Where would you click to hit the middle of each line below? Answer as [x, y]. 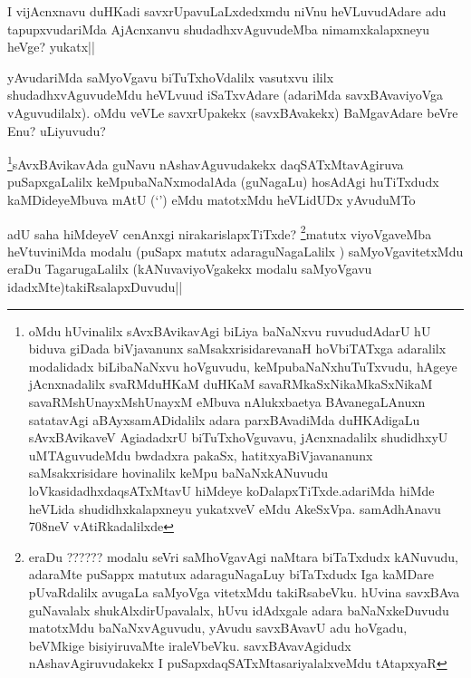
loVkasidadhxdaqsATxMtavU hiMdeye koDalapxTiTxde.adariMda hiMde [231, 490]
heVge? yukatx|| [51, 47]
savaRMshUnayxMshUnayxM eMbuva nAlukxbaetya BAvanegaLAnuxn [227, 402]
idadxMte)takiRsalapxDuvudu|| [95, 287]
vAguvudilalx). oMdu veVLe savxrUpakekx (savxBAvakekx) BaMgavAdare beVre [233, 112]
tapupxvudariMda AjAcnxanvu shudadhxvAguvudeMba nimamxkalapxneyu [219, 29]
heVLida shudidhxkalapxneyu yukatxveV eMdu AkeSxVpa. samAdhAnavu [235, 508]
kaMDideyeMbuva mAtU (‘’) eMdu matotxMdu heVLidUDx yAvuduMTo [211, 199]
